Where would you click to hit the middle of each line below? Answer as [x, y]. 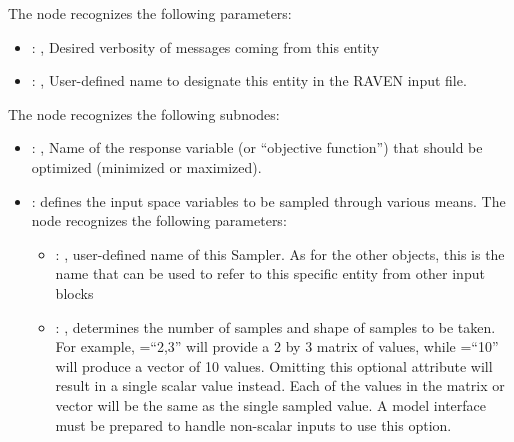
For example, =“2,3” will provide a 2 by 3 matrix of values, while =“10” [277, 346]
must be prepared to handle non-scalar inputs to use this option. [253, 424]
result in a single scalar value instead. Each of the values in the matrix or [280, 385]
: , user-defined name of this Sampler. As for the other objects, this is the [280, 253]
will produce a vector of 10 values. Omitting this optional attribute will [274, 365]
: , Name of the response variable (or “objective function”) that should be [257, 147]
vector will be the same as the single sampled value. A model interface [271, 404]
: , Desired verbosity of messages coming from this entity [205, 46]
